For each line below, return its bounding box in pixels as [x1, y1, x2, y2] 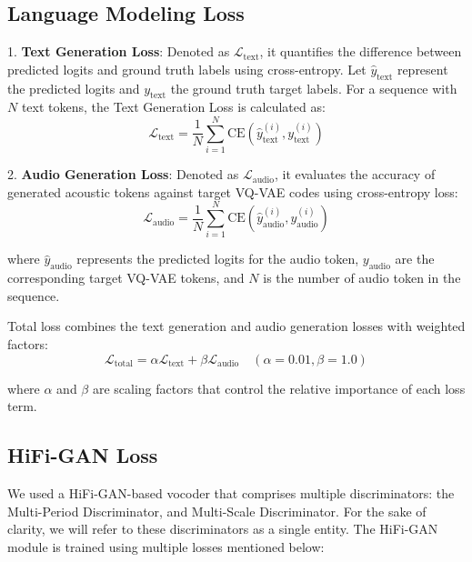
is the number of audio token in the [263, 268, 461, 287]
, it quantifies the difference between [259, 42, 462, 61]
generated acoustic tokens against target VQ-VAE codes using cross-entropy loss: [7, 182, 458, 201]
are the [395, 249, 435, 268]
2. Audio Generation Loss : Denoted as [7, 165, 239, 184]
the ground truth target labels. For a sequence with [170, 78, 457, 97]
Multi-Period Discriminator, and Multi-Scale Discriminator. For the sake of [7, 501, 427, 520]
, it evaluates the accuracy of [274, 165, 436, 184]
